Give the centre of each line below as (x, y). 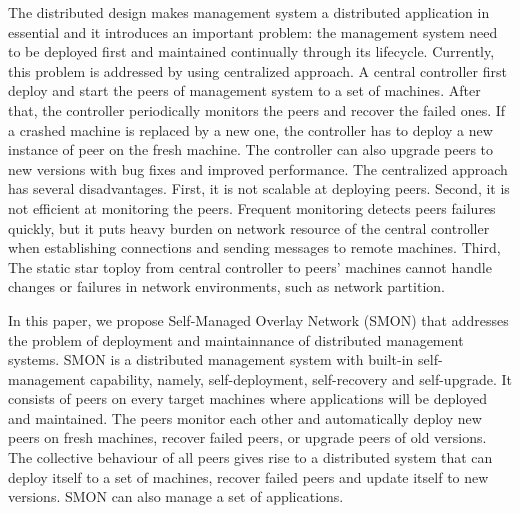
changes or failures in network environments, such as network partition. (226, 286)
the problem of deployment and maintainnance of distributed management (236, 339)
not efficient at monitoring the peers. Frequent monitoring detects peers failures (252, 207)
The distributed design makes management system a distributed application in (249, 12)
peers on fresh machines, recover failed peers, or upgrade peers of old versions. (247, 437)
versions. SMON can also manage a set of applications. (176, 496)
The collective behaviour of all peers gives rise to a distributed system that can (250, 457)
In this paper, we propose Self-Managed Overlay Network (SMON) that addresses (258, 319)
